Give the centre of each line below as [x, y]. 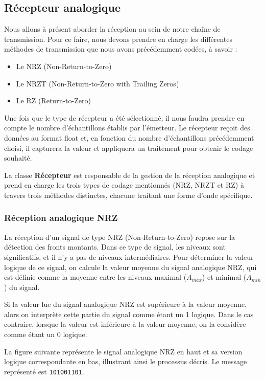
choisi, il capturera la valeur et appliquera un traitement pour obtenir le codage [129, 148]
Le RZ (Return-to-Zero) [53, 100]
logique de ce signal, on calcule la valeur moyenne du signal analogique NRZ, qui [130, 267]
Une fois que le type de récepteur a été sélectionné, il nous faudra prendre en [124, 117]
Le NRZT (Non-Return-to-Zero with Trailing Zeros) [98, 83]
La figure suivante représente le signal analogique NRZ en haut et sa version [123, 351]
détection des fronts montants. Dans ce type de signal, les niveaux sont [115, 247]
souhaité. [18, 158]
